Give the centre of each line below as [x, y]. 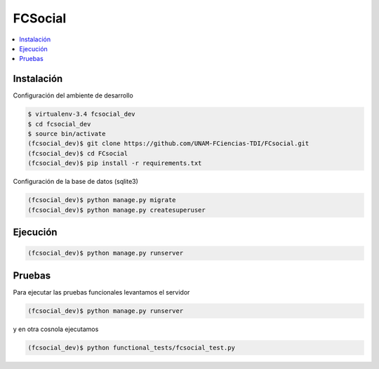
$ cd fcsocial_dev [59, 124]
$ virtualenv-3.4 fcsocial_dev [82, 114]
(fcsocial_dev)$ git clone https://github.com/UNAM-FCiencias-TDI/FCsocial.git [168, 143]
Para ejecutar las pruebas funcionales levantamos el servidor [101, 292]
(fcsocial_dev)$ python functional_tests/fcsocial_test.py [131, 348]
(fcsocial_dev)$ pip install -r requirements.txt [115, 163]
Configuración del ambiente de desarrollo [73, 95]
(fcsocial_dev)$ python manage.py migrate [102, 200]
